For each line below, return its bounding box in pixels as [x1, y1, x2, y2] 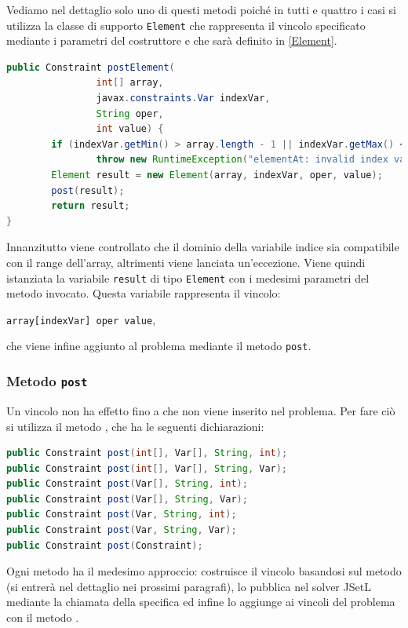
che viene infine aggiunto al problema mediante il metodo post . [6, 338, 311, 354]
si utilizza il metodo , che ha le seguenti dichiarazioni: [6, 418, 264, 434]
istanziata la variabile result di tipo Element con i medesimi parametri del [6, 269, 370, 286]
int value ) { [96, 123, 164, 135]
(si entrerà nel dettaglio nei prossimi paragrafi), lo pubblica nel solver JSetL [6, 578, 371, 594]
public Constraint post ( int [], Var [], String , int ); [6, 447, 288, 459]
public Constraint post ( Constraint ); [6, 539, 203, 551]
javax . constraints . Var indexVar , [96, 93, 271, 104]
